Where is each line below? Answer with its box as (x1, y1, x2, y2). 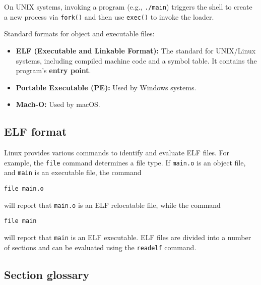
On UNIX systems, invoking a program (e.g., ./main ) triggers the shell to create (4, 2, 252, 12)
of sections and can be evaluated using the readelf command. (4, 242, 197, 252)
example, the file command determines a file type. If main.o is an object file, (4, 157, 246, 167)
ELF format (4, 124, 67, 139)
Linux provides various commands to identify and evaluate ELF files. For (4, 147, 230, 158)
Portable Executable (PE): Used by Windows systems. (16, 82, 197, 92)
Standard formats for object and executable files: (4, 28, 155, 39)
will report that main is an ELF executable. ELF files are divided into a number (4, 232, 251, 242)
